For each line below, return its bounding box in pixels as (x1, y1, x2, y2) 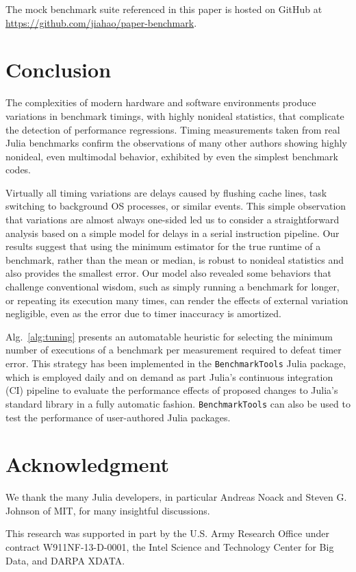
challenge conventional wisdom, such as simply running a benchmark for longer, (5, 279, 340, 294)
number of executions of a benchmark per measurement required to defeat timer (5, 343, 342, 357)
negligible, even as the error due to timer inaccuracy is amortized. (5, 306, 281, 321)
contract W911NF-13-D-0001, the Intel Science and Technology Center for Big (5, 540, 334, 554)
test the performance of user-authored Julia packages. (5, 410, 231, 424)
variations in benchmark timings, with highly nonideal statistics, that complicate (5, 108, 344, 123)
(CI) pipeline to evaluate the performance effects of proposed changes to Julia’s (5, 383, 338, 397)
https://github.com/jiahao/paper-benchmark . (5, 15, 197, 29)
